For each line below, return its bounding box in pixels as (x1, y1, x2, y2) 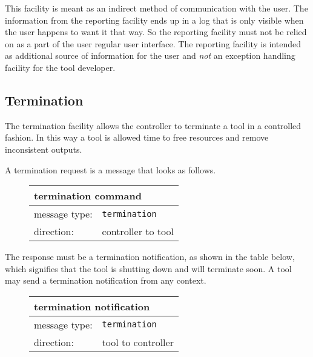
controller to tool (102, 224, 174, 239)
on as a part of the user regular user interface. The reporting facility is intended (5, 37, 301, 50)
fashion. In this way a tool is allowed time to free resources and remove (5, 131, 269, 144)
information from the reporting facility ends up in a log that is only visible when (5, 13, 304, 26)
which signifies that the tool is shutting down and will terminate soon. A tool (5, 262, 292, 275)
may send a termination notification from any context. (5, 274, 206, 287)
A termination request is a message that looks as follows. (5, 163, 216, 176)
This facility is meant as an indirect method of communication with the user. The (5, 2, 308, 14)
